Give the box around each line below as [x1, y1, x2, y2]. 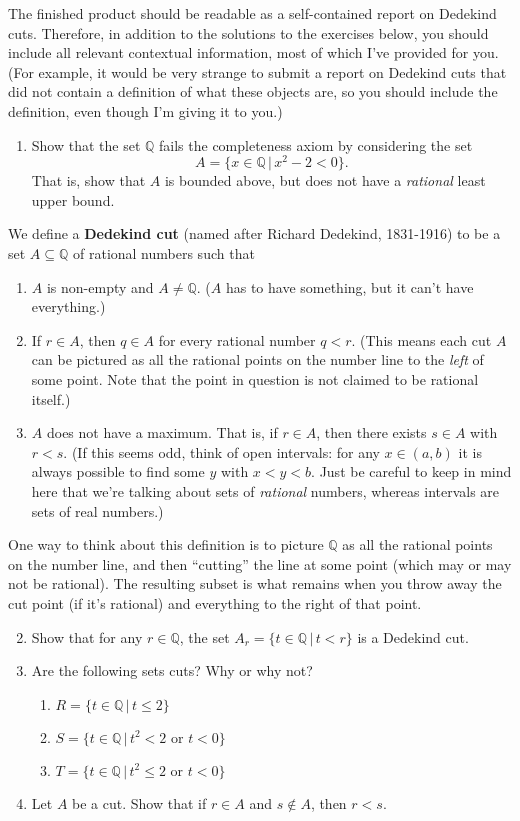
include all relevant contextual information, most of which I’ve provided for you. [8, 42, 499, 63]
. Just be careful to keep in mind [311, 461, 512, 482]
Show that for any [31, 626, 143, 647]
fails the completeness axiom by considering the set [159, 134, 473, 155]
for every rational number [158, 329, 316, 350]
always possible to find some [31, 461, 205, 482]
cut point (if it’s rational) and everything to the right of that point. [8, 592, 422, 613]
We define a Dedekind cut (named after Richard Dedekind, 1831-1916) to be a [8, 223, 501, 244]
